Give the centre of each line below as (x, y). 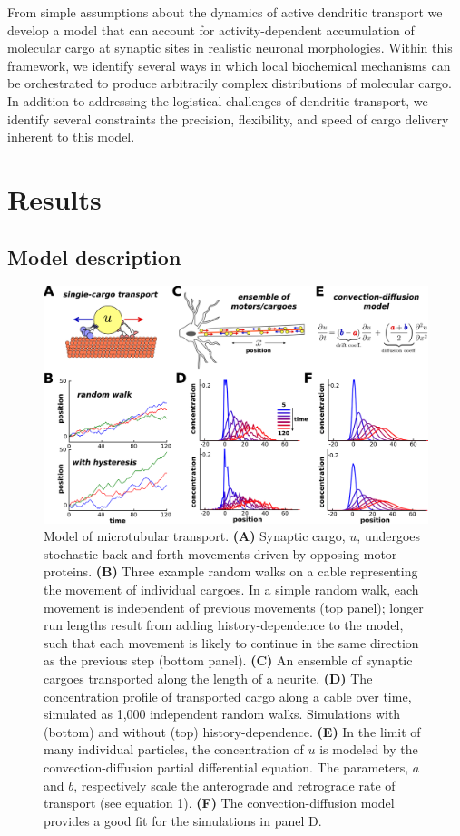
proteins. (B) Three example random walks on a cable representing (231, 571)
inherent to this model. (71, 137)
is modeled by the (369, 749)
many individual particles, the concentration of (174, 749)
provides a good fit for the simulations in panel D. (183, 820)
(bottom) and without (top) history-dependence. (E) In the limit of (232, 731)
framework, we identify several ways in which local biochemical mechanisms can (229, 65)
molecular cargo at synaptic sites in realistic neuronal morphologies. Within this (230, 48)
